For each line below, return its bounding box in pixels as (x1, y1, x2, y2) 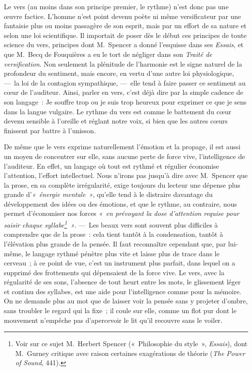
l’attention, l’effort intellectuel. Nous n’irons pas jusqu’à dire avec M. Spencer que (4, 170, 248, 180)
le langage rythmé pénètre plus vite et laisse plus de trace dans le (25, 248, 220, 258)
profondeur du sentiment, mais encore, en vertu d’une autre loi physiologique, (4, 68, 234, 78)
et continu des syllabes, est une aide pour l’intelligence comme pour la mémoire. (4, 286, 241, 296)
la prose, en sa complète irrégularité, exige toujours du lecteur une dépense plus (4, 179, 240, 190)
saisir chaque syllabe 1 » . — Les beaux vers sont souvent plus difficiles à (4, 218, 218, 230)
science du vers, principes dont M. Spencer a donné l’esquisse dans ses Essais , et (4, 39, 244, 50)
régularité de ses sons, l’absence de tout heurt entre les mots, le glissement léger (4, 277, 241, 287)
